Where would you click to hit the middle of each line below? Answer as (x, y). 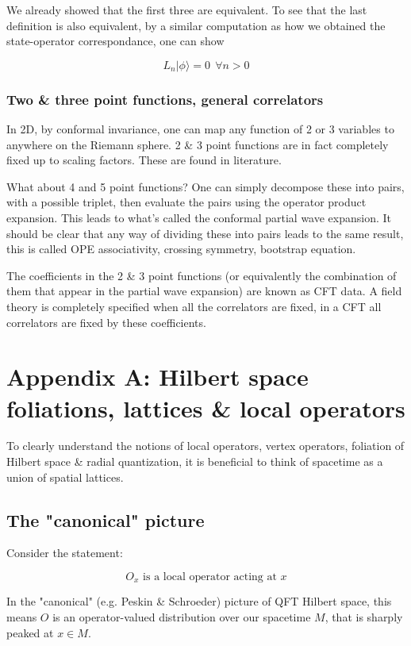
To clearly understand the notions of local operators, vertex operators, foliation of (205, 446)
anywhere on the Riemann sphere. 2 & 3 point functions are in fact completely (198, 144)
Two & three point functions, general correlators (165, 99)
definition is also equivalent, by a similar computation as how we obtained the (196, 25)
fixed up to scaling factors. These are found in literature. (144, 160)
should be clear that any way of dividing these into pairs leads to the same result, (205, 233)
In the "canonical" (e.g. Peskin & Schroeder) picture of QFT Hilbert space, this (199, 601)
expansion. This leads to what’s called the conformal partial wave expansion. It (199, 217)
